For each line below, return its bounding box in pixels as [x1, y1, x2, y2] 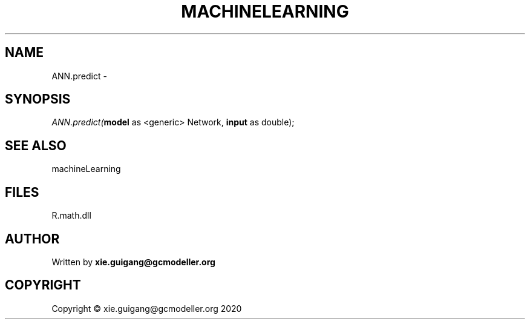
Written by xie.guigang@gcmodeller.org [51, 256, 215, 267]
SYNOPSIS [5, 91, 71, 107]
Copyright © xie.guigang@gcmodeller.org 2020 [51, 303, 242, 314]
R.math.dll [51, 210, 91, 221]
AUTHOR [5, 231, 60, 246]
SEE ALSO [5, 137, 67, 153]
